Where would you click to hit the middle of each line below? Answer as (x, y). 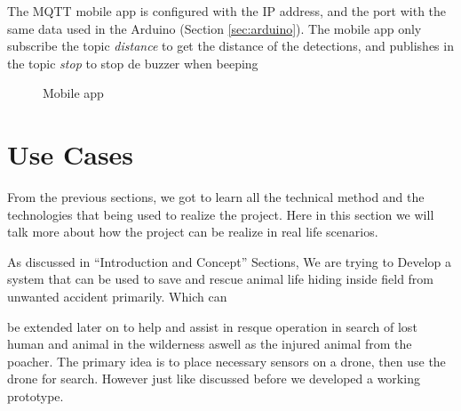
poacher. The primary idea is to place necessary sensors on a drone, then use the (227, 361)
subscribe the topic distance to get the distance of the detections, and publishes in (230, 46)
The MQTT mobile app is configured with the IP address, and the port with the (227, 11)
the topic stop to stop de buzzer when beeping (133, 63)
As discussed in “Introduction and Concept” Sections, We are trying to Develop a (230, 261)
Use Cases (71, 154)
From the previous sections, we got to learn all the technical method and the (216, 197)
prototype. (36, 396)
